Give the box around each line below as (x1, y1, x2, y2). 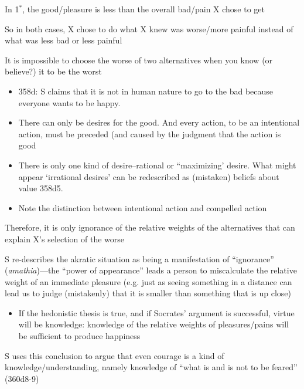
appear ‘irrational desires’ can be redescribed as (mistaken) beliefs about (18, 170, 279, 182)
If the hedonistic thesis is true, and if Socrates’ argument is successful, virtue (18, 306, 295, 319)
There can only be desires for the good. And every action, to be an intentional (18, 116, 300, 128)
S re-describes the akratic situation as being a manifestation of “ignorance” (5, 252, 274, 265)
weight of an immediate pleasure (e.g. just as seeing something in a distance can (5, 275, 292, 287)
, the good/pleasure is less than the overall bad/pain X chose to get (22, 3, 265, 15)
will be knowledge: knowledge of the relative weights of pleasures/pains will (18, 318, 289, 330)
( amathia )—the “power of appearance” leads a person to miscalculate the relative (5, 264, 297, 276)
